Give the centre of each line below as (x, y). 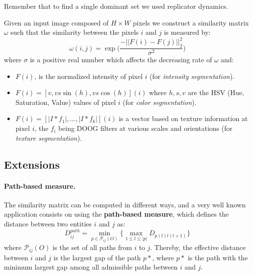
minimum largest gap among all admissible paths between (91, 267)
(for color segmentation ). (160, 102)
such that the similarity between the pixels (75, 32)
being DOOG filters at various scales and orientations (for (145, 128)
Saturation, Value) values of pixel (66, 102)
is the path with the (218, 257)
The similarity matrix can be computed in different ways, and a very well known (125, 204)
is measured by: (187, 32)
